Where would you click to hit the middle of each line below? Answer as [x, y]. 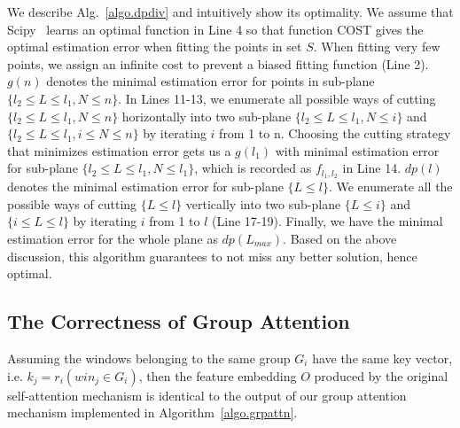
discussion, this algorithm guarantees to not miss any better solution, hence [212, 256]
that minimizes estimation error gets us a [119, 150]
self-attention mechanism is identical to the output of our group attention [207, 395]
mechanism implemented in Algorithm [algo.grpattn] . [152, 412]
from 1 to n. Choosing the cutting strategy [335, 133]
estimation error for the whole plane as [113, 238]
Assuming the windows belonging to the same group [149, 358]
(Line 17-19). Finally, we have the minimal [327, 221]
